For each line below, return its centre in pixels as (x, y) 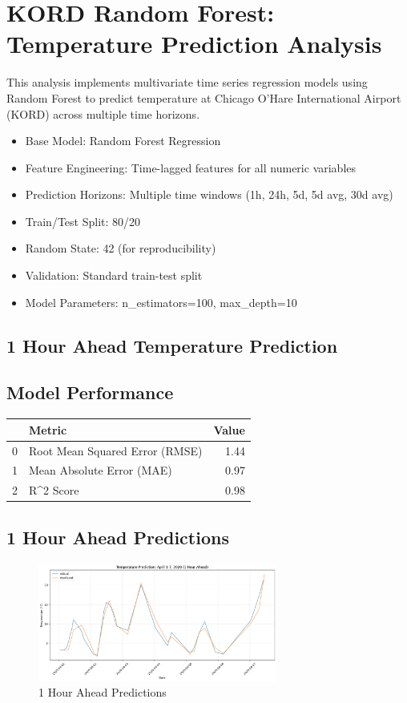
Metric (48, 429)
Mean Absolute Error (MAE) (101, 470)
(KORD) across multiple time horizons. (103, 113)
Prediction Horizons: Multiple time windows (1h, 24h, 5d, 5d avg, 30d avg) (209, 194)
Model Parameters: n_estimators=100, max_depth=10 (161, 302)
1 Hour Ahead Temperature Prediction (172, 345)
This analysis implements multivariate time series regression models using (187, 82)
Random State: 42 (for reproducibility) (121, 248)
